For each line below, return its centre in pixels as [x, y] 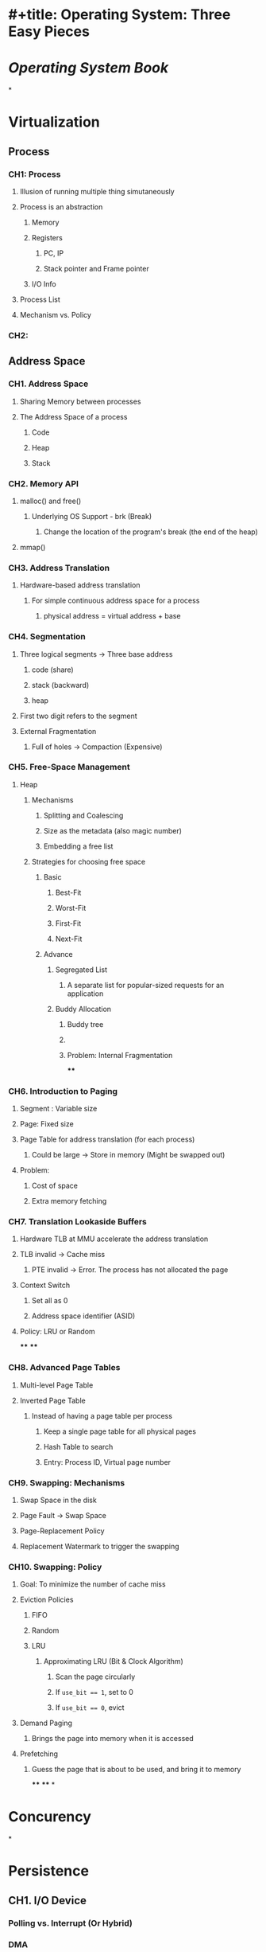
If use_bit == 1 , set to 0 [94, 1692]
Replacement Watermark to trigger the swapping [99, 1546]
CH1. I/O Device [48, 1900]
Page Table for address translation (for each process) [107, 1139]
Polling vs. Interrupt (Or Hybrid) [70, 1923]
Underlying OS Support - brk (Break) [92, 516]
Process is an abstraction [61, 207]
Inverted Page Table [52, 1400]
